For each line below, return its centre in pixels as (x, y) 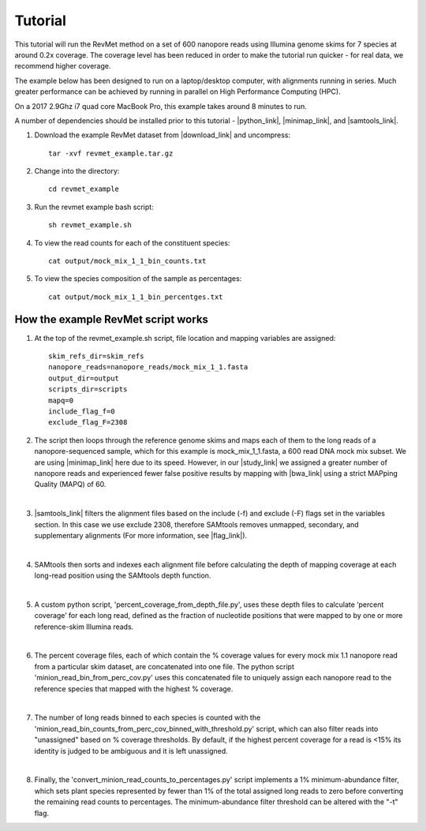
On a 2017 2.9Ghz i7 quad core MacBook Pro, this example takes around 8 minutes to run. (161, 106)
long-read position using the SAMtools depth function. (123, 575)
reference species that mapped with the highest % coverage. (134, 689)
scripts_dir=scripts (88, 389)
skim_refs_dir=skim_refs (96, 356)
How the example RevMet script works (112, 319)
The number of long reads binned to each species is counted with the (148, 717)
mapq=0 (61, 400)
